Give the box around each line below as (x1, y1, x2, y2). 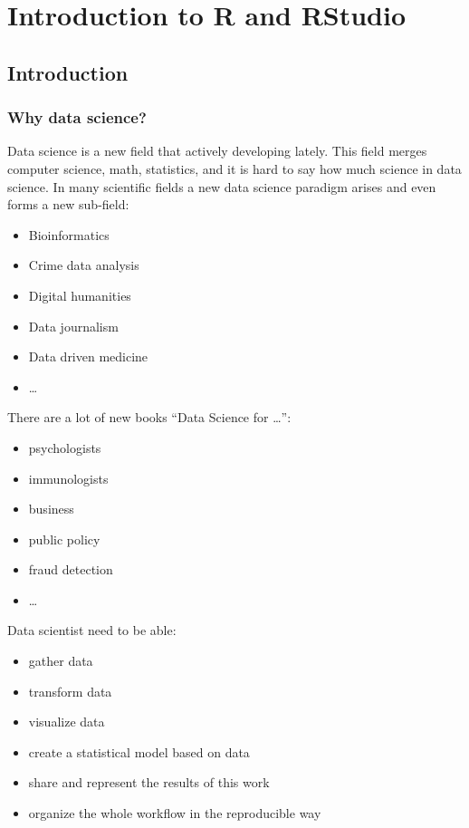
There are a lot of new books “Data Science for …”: (7, 408, 292, 427)
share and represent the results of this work (28, 773, 270, 792)
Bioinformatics (28, 225, 110, 244)
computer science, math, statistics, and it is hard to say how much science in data (7, 159, 462, 178)
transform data (28, 681, 112, 700)
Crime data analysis (28, 255, 139, 274)
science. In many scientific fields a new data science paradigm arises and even (7, 177, 436, 196)
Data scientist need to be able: (7, 621, 177, 640)
